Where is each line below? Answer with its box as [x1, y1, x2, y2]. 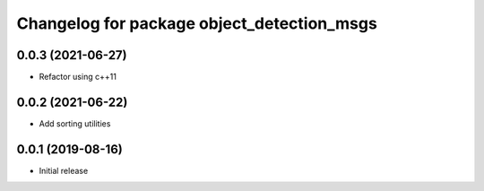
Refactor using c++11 [39, 72, 117, 82]
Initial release [39, 165, 89, 176]
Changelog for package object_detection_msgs [16, 13, 378, 33]
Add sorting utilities [39, 117, 111, 129]
